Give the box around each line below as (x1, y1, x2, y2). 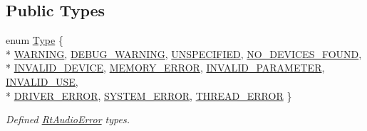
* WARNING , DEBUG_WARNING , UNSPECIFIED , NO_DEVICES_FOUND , (6, 46, 362, 61)
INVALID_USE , (6, 74, 78, 89)
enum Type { (6, 33, 63, 47)
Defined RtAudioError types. (6, 112, 130, 127)
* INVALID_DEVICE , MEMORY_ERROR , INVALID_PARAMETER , (6, 60, 325, 75)
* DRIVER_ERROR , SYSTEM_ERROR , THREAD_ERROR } (6, 88, 292, 103)
